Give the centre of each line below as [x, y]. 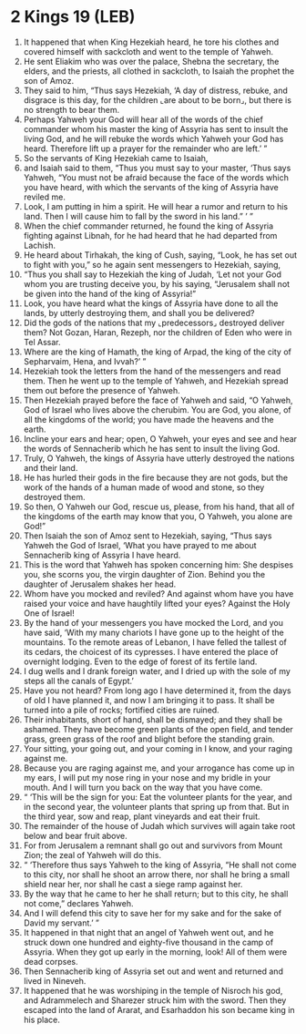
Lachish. [39, 245]
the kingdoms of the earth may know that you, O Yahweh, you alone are [158, 516]
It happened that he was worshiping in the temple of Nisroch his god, [153, 990]
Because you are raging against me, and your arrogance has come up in [159, 768]
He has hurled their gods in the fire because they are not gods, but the [156, 477]
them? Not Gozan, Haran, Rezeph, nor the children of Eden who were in [158, 332]
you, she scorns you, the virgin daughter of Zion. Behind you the [144, 574]
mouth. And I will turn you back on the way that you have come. [143, 787]
